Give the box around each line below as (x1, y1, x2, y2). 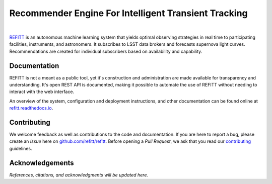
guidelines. (9, 145, 32, 151)
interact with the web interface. (9, 88, 75, 95)
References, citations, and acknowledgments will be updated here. (9, 171, 149, 178)
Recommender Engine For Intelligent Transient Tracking (9, 8, 248, 19)
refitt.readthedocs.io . (9, 105, 53, 111)
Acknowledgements (9, 158, 74, 167)
